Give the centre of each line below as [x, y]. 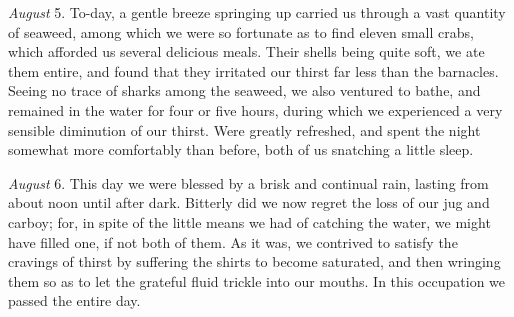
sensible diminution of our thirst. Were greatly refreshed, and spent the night [244, 129]
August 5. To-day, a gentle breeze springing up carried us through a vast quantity [257, 12]
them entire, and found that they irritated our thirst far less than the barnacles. [253, 70]
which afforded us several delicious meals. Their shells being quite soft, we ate [246, 51]
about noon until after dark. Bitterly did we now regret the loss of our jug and [249, 202]
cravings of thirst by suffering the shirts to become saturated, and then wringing [254, 261]
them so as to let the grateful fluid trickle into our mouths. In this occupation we [257, 280]
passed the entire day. [74, 300]
